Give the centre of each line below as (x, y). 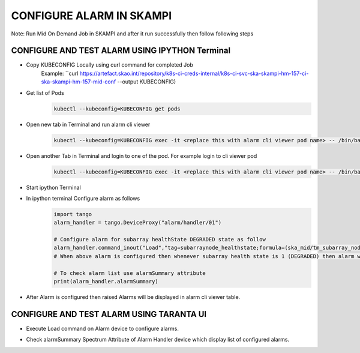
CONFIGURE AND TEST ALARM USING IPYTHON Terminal (121, 51)
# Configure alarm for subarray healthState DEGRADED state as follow (160, 240)
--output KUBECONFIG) (147, 82)
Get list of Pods (45, 92)
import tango (73, 214)
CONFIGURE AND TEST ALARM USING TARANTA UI (109, 314)
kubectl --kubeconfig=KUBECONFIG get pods (117, 109)
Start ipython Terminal (53, 187)
